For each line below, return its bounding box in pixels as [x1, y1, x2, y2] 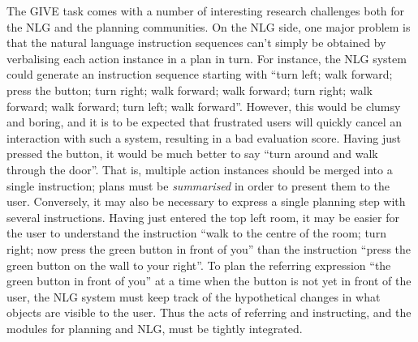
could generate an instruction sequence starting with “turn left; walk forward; [6, 66, 393, 83]
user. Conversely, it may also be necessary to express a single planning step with [6, 193, 406, 210]
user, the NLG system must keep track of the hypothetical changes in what [6, 288, 381, 305]
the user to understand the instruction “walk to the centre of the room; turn [6, 224, 386, 242]
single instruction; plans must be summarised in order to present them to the [6, 177, 390, 194]
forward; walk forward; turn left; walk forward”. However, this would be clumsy [6, 97, 401, 114]
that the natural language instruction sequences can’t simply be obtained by [6, 34, 386, 51]
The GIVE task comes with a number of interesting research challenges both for [6, 2, 405, 19]
